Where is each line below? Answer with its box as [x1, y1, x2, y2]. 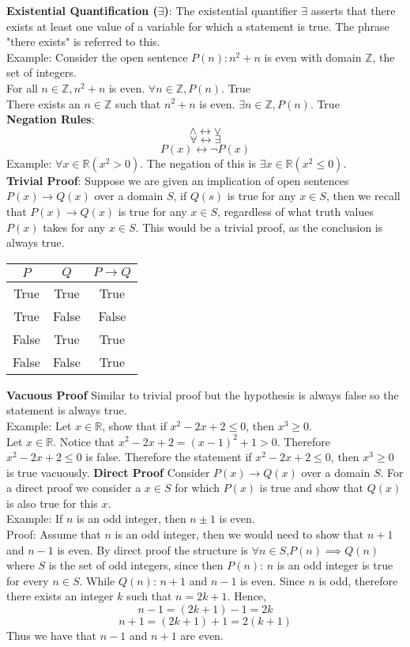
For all [6, 79, 38, 96]
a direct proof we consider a [6, 479, 141, 496]
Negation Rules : [6, 111, 95, 127]
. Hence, [227, 588, 266, 604]
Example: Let [6, 417, 72, 433]
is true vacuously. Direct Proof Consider [6, 463, 210, 480]
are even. [180, 627, 224, 644]
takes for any [43, 218, 106, 235]
